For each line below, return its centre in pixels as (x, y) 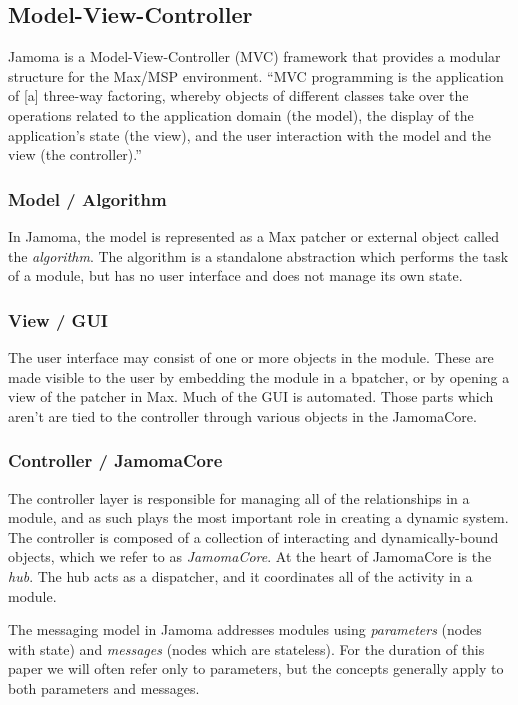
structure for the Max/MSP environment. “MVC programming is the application (256, 75)
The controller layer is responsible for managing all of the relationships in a (239, 497)
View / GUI (58, 319)
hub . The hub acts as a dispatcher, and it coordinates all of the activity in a (240, 575)
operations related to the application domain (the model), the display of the (241, 114)
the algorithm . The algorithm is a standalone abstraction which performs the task (258, 255)
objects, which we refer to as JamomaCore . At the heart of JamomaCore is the (250, 556)
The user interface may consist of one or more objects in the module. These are (251, 356)
